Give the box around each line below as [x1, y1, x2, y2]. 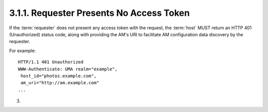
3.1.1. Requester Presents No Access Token [9, 7, 190, 18]
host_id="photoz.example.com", [20, 73, 97, 79]
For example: [9, 48, 36, 54]
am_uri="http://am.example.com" [20, 80, 99, 86]
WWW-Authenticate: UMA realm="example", [18, 66, 118, 72]
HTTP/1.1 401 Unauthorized [18, 59, 84, 65]
